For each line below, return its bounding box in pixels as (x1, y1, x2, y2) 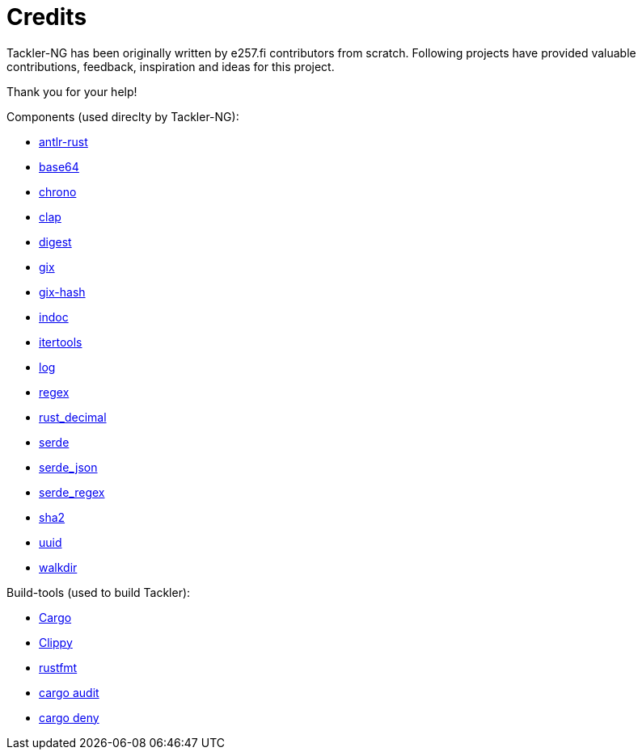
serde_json (39, 460, 98, 474)
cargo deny (39, 710, 99, 724)
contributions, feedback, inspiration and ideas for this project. (6, 59, 335, 73)
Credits (6, 3, 87, 31)
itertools (39, 334, 82, 349)
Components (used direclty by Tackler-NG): (6, 109, 239, 124)
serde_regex (39, 485, 105, 499)
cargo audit (39, 685, 99, 699)
